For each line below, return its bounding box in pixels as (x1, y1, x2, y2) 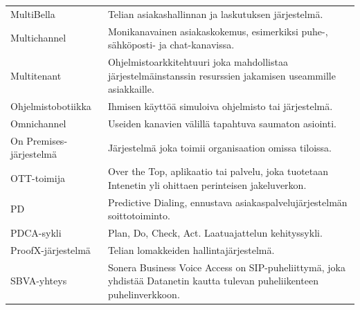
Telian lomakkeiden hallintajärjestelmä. (107, 242, 275, 257)
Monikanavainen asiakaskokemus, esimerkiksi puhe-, (107, 24, 328, 38)
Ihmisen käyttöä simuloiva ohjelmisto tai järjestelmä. (107, 99, 333, 113)
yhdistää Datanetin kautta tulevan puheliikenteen (107, 273, 318, 288)
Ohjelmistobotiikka (10, 99, 91, 113)
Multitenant (10, 68, 62, 82)
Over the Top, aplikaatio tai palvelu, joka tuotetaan (107, 164, 329, 179)
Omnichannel (10, 116, 66, 130)
